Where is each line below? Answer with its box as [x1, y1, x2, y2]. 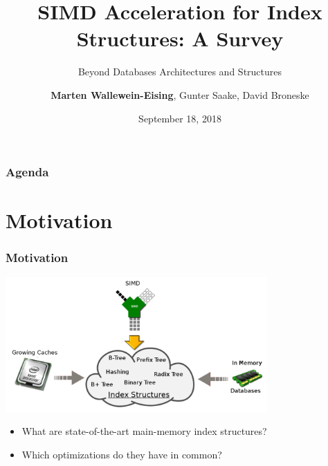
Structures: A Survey [76, 24, 284, 53]
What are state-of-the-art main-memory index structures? [21, 424, 267, 438]
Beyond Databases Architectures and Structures [78, 64, 282, 79]
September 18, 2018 [138, 111, 221, 125]
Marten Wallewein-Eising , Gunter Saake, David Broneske [51, 87, 309, 102]
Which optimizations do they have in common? [21, 447, 222, 462]
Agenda [6, 163, 49, 180]
